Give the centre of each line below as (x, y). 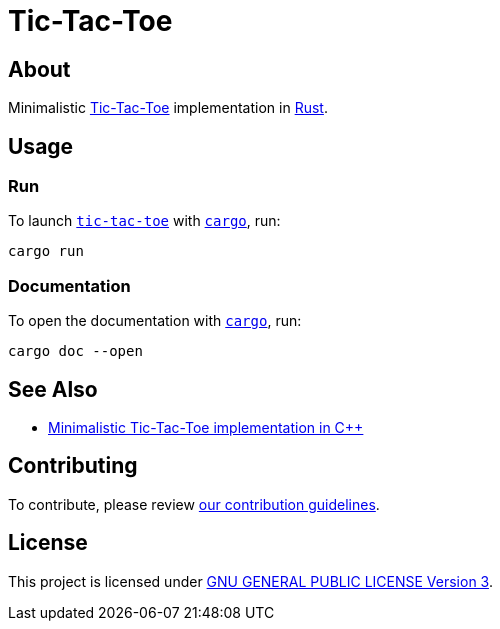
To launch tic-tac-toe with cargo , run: (144, 221)
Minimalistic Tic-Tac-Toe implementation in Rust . (168, 108)
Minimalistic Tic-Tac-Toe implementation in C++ (206, 427)
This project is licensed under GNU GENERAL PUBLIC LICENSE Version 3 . (250, 581)
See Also (53, 389)
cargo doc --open (75, 351)
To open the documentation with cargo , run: (155, 321)
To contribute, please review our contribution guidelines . (194, 504)
